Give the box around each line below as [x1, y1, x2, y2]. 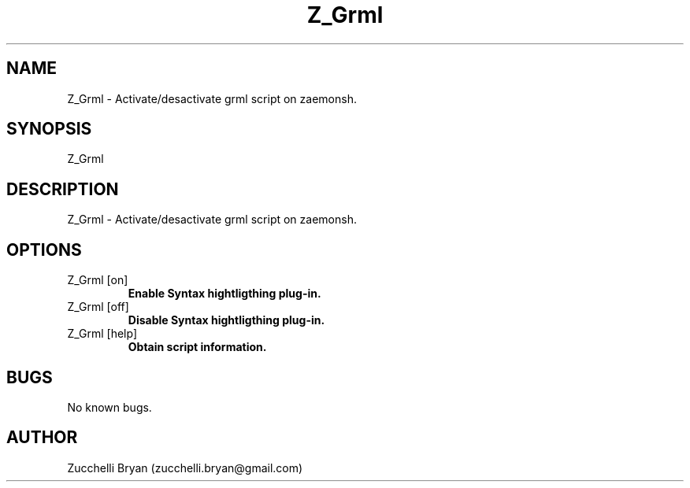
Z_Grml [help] [67, 327, 138, 341]
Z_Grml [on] [67, 273, 128, 287]
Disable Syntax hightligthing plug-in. [128, 313, 325, 327]
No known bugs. [67, 400, 152, 414]
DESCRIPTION [6, 179, 119, 199]
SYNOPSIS [6, 119, 92, 139]
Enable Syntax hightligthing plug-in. [128, 287, 321, 301]
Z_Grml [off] [67, 300, 129, 314]
